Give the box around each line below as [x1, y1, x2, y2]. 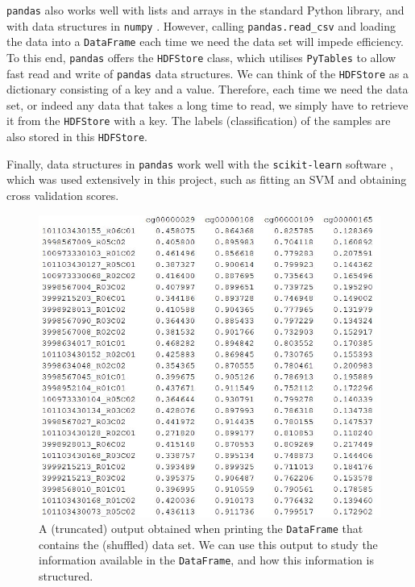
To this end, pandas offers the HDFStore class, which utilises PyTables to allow [6, 48, 396, 65]
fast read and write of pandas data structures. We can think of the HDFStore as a [6, 65, 409, 81]
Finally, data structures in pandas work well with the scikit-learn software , [6, 155, 393, 172]
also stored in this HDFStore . [6, 128, 148, 145]
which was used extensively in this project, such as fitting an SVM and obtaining [6, 171, 407, 188]
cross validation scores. [6, 187, 119, 204]
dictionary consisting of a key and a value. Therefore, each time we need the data [6, 81, 409, 98]
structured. [39, 568, 93, 585]
